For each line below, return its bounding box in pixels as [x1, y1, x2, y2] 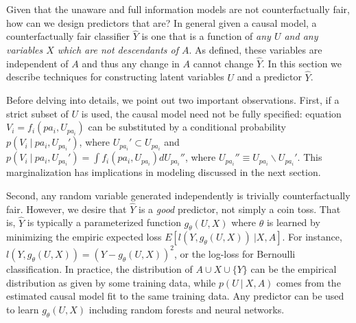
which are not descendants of [57, 43, 178, 56]
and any [284, 29, 318, 43]
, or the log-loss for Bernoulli [174, 246, 296, 260]
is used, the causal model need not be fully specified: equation [81, 106, 342, 120]
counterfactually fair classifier [6, 29, 130, 43]
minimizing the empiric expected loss [6, 230, 162, 244]
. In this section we [262, 56, 342, 70]
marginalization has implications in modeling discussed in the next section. [6, 165, 321, 179]
